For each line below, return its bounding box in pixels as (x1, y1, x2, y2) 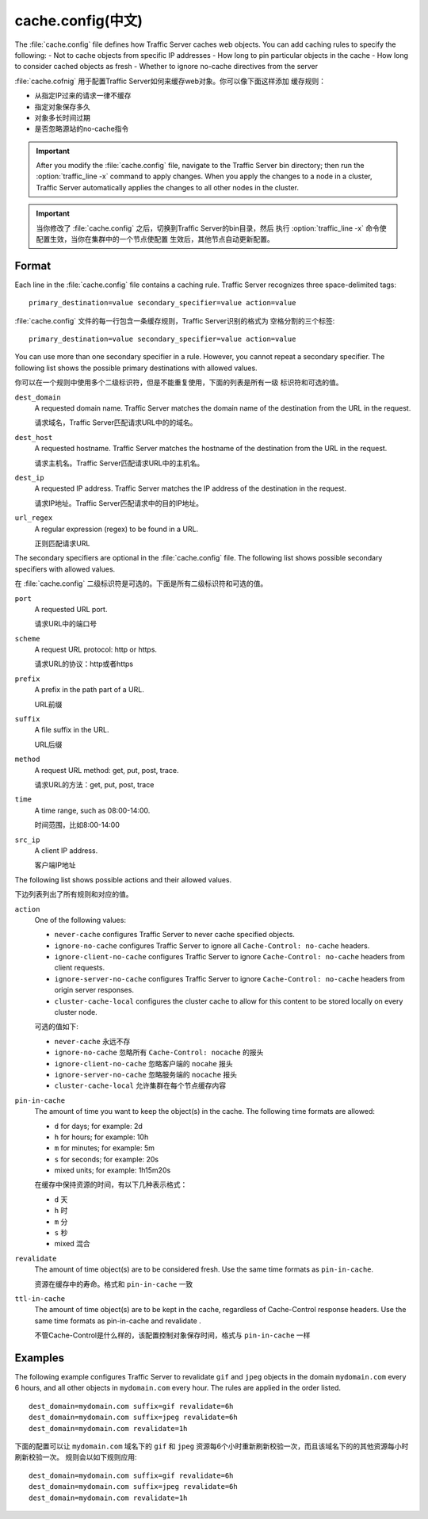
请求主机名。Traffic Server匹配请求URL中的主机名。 (34, 458, 204, 468)
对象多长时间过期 (34, 113, 90, 122)
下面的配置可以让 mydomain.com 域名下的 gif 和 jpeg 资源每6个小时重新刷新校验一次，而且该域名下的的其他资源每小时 (14, 1441, 409, 1451)
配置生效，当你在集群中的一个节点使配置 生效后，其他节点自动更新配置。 (36, 235, 274, 244)
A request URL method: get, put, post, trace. (34, 765, 179, 775)
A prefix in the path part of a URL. (34, 685, 144, 694)
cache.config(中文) (14, 12, 143, 29)
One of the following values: (34, 915, 127, 924)
